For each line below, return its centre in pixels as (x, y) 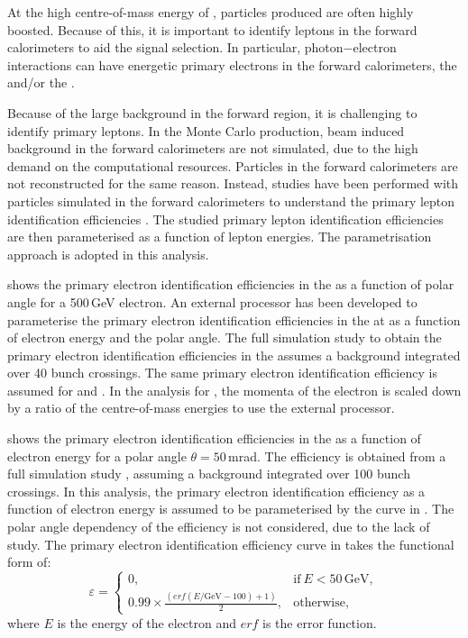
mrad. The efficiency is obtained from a (337, 456)
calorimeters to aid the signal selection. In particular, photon (175, 47)
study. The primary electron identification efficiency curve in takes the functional (231, 544)
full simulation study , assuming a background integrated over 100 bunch (209, 474)
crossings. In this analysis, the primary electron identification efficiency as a (216, 491)
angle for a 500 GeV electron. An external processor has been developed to (212, 301)
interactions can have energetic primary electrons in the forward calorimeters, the (232, 64)
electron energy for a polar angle (97, 456)
